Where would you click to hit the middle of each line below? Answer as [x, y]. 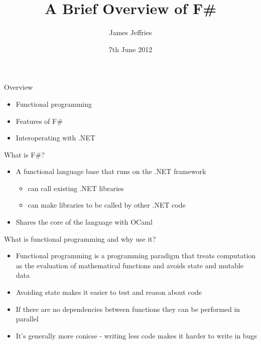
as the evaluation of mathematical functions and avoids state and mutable [130, 265]
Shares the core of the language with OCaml [84, 222]
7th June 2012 [130, 49]
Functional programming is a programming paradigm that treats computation [136, 255]
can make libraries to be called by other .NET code [107, 205]
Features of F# [39, 121]
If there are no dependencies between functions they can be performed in [128, 309]
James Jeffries [130, 32]
